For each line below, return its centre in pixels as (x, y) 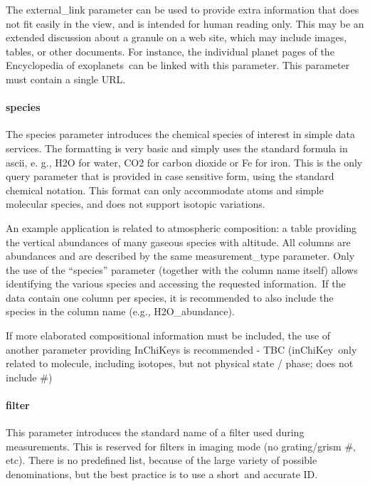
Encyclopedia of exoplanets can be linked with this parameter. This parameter (178, 65)
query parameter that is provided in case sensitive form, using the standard (170, 176)
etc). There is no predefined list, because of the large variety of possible (162, 460)
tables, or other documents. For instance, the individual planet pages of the (170, 51)
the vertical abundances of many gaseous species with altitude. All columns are (178, 242)
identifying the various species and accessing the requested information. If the (176, 284)
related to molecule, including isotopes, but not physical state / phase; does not (180, 363)
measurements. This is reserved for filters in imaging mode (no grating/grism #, (181, 446)
